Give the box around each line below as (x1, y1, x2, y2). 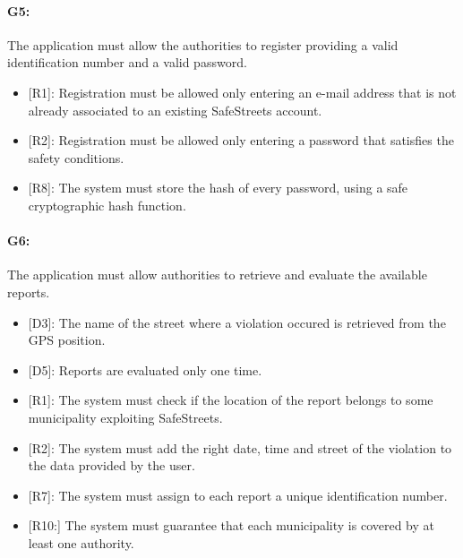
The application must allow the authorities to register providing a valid (7, 35, 399, 54)
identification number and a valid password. (7, 53, 247, 72)
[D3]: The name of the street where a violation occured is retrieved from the (28, 313, 446, 331)
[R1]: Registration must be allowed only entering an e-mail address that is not (28, 82, 457, 101)
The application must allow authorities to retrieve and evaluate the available (7, 265, 427, 284)
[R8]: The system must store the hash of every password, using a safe (28, 178, 408, 197)
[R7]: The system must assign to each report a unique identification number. (28, 485, 448, 504)
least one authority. (28, 533, 134, 552)
